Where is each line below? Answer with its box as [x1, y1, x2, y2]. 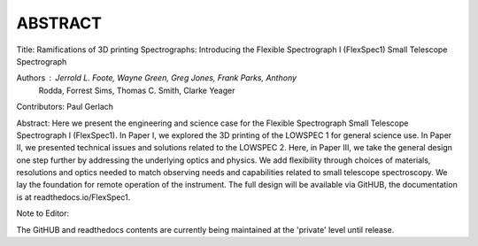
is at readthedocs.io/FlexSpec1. [16, 191, 131, 203]
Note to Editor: [16, 208, 70, 219]
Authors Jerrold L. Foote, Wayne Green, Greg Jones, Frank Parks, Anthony [16, 73, 297, 83]
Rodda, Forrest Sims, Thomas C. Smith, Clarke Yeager [38, 85, 235, 96]
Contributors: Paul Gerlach [16, 102, 114, 112]
